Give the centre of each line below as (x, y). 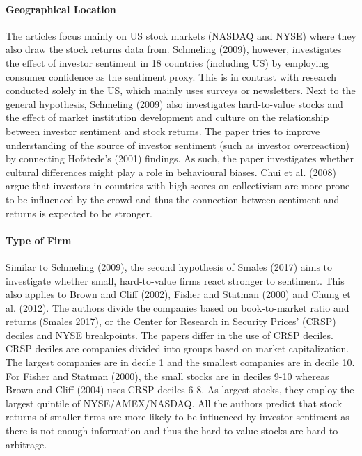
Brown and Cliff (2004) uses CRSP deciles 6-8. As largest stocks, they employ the (180, 390)
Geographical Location (61, 9)
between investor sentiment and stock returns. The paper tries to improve (163, 131)
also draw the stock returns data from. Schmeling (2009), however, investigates (174, 49)
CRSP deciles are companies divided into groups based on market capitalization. (178, 348)
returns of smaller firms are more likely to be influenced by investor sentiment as (178, 417)
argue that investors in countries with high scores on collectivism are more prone (178, 186)
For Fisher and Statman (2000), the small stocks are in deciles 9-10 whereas (167, 376)
